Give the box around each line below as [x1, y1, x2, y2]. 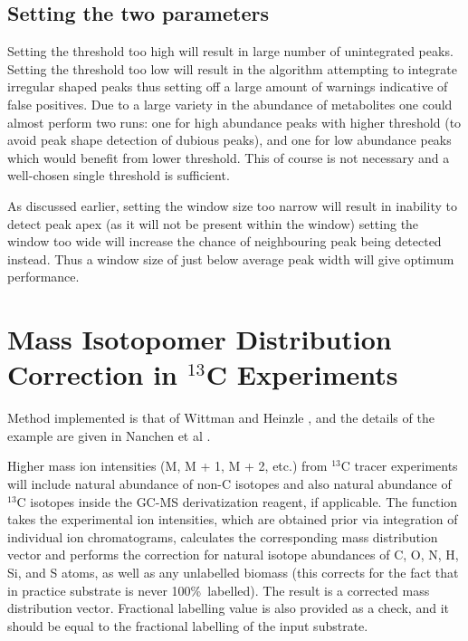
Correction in [7, 356, 177, 393]
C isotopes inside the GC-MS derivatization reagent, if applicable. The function [16, 492, 458, 511]
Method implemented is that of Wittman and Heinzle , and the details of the [7, 408, 435, 427]
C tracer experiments [340, 456, 458, 475]
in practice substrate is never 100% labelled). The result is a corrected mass [7, 580, 430, 599]
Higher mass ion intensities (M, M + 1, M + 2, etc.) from [7, 456, 328, 475]
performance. [7, 267, 80, 286]
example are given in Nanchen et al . [7, 426, 211, 445]
